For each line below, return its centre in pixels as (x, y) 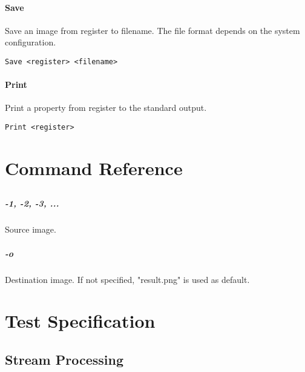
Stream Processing (64, 359)
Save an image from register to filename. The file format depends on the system (152, 30)
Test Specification (80, 321)
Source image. (31, 229)
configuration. (31, 42)
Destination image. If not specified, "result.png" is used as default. (127, 279)
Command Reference (94, 168)
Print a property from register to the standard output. (106, 108)
